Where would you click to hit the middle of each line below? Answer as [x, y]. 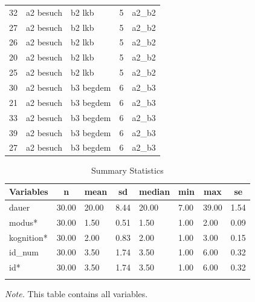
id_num [24, 252]
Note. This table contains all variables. [76, 293]
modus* [24, 222]
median [155, 192]
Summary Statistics [127, 170]
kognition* [28, 237]
